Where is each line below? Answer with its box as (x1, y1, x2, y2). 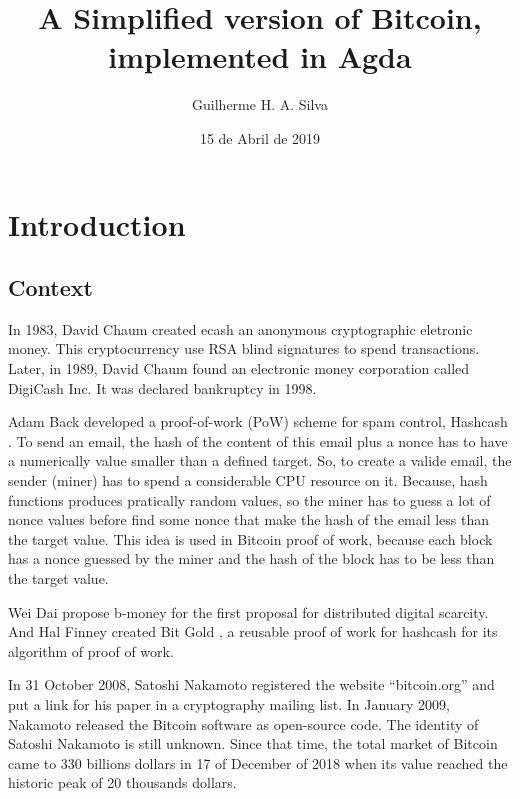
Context (8, 272, 93, 303)
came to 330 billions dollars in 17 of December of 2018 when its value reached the (8, 752, 508, 773)
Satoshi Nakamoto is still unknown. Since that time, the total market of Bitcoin (8, 733, 498, 754)
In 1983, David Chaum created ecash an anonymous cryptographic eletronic (8, 318, 473, 339)
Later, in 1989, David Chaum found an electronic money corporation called (8, 358, 470, 379)
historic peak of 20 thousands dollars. (8, 772, 237, 793)
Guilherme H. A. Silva (192, 94, 328, 115)
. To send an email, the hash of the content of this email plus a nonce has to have (8, 430, 508, 451)
